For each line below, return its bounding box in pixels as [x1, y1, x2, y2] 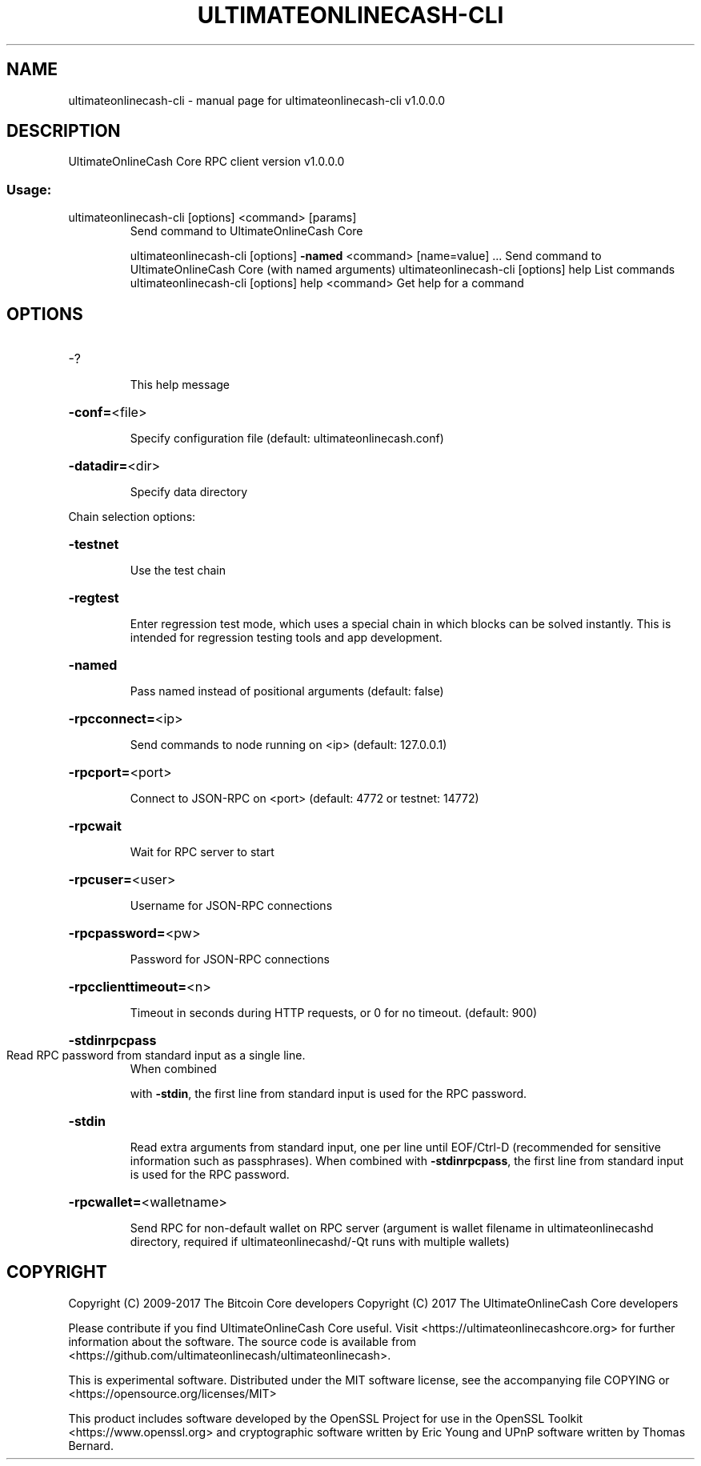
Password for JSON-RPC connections [130, 952, 330, 967]
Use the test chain [130, 563, 226, 578]
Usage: [6, 181, 52, 198]
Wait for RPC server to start [130, 845, 274, 859]
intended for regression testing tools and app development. [130, 631, 443, 645]
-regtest [68, 590, 119, 607]
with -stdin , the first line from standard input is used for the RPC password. [130, 1087, 527, 1101]
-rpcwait [68, 818, 122, 835]
